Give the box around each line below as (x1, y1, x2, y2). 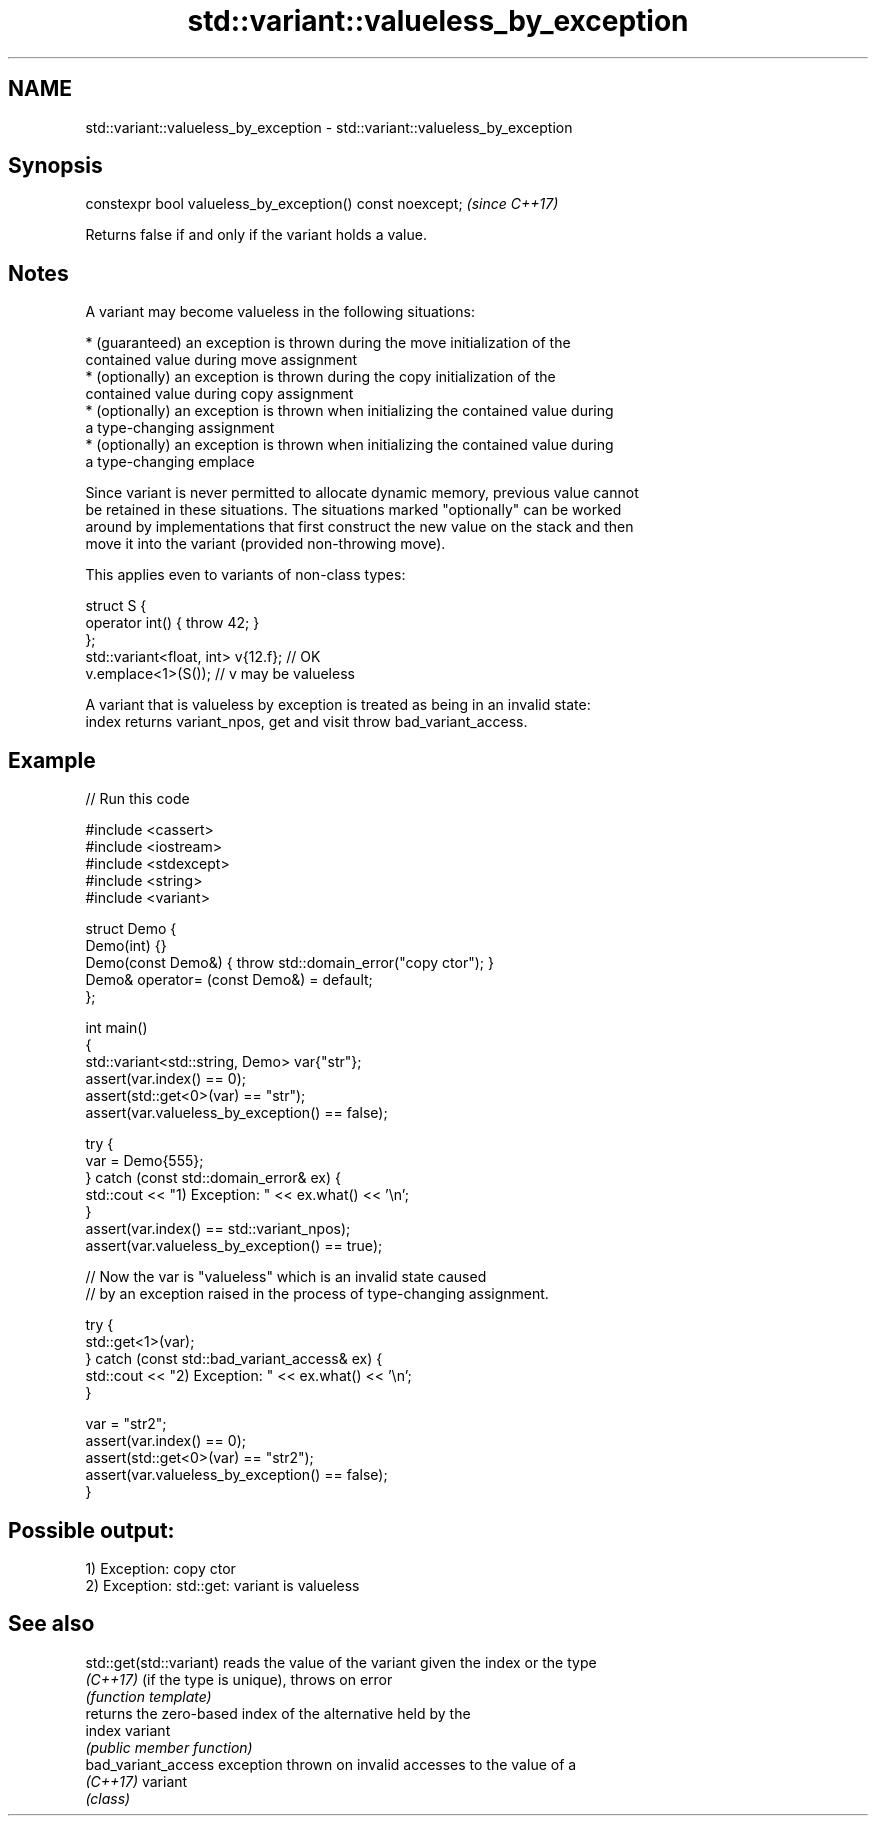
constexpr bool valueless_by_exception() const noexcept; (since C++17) (85, 195, 559, 213)
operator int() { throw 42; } (85, 614, 260, 632)
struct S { (85, 597, 147, 615)
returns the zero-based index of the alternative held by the (85, 1704, 471, 1722)
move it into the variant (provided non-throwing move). (85, 535, 446, 553)
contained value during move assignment (85, 351, 358, 369)
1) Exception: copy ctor (85, 1559, 236, 1577)
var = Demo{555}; (85, 1152, 204, 1170)
